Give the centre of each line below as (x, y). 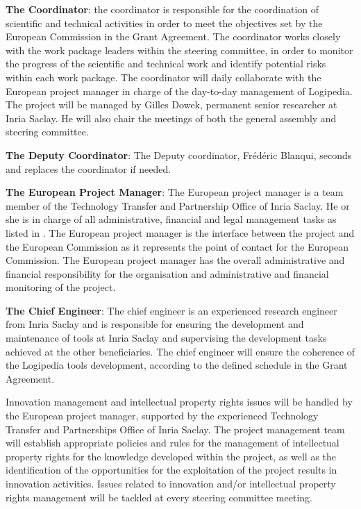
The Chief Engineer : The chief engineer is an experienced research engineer (171, 310)
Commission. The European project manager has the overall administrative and (175, 260)
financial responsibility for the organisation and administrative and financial (167, 273)
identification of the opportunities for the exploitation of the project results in (171, 470)
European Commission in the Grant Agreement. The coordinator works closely (173, 36)
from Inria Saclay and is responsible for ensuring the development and (155, 324)
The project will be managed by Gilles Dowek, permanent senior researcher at (171, 105)
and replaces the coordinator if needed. (89, 168)
